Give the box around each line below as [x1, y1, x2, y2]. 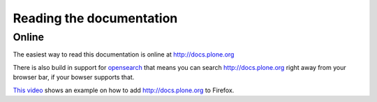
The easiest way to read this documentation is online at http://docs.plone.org [13, 50, 235, 59]
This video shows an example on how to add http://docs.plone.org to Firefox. [13, 86, 235, 94]
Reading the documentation [13, 10, 178, 26]
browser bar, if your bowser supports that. [13, 73, 135, 82]
